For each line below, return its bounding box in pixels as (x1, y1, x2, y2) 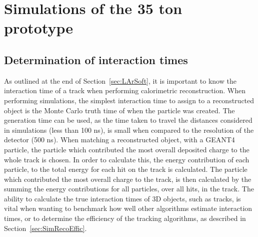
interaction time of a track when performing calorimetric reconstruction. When (4, 85, 246, 96)
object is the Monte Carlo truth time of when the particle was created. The (4, 105, 235, 115)
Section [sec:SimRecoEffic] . (4, 222, 87, 233)
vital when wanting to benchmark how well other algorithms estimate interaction (4, 203, 252, 213)
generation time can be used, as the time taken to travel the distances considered (4, 115, 252, 125)
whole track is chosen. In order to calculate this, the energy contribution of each (4, 154, 249, 164)
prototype (4, 18, 73, 38)
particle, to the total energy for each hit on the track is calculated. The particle (4, 164, 247, 174)
